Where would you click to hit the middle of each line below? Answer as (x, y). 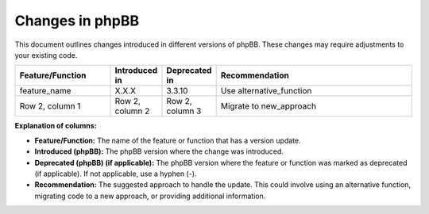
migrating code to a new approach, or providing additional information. (150, 196)
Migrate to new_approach (269, 106)
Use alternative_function (266, 91)
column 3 (184, 111)
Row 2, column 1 (50, 106)
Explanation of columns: (56, 126)
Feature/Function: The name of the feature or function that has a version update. (168, 140)
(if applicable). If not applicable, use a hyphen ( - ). (116, 174)
